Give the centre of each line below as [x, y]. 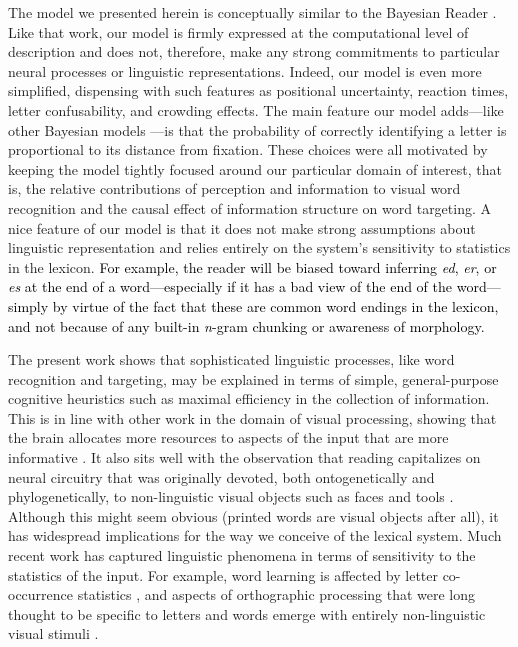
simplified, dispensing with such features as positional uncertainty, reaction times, [258, 90]
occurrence [41, 594]
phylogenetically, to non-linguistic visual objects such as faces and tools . [231, 496]
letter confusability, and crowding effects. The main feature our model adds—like [256, 109]
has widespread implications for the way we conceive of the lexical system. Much [255, 535]
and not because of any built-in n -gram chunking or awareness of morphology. [246, 325]
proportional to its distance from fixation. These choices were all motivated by [248, 149]
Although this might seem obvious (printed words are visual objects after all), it [253, 515]
